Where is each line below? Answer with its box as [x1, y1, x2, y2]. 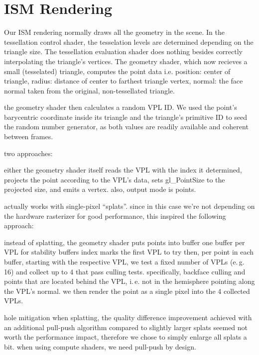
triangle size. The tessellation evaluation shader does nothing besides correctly [4, 46, 243, 57]
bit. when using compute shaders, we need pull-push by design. [4, 341, 196, 352]
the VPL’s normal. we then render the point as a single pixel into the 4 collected [4, 285, 250, 296]
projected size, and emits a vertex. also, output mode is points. [4, 184, 196, 194]
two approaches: [4, 148, 53, 158]
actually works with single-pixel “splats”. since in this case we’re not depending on [4, 201, 255, 211]
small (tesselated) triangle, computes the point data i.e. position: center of [4, 66, 231, 76]
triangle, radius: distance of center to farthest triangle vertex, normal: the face [4, 76, 243, 86]
